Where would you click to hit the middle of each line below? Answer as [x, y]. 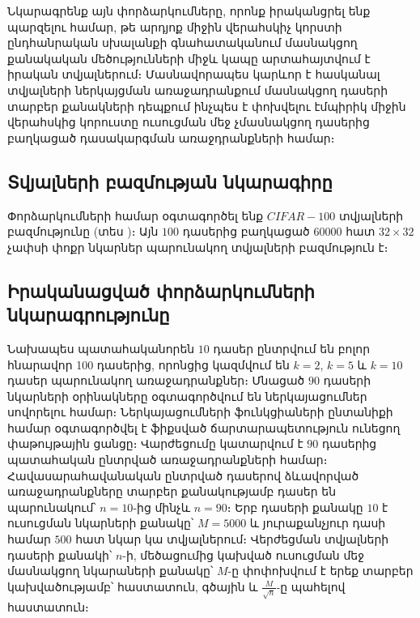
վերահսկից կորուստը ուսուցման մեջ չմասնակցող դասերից [189, 122]
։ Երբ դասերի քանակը [295, 507]
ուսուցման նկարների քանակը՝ [101, 523]
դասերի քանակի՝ [60, 554]
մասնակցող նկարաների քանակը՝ [110, 571]
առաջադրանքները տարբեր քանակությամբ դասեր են [172, 491]
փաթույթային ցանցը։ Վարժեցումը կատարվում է [155, 443]
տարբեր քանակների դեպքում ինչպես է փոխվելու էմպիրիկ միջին [207, 106]
